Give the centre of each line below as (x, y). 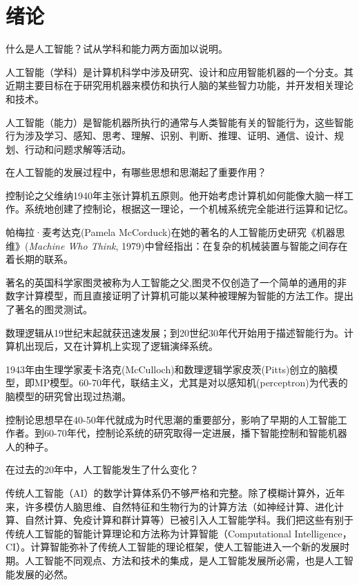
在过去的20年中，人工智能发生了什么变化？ (102, 469)
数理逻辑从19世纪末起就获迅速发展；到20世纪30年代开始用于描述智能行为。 (175, 332)
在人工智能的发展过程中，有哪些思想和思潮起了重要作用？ (136, 172)
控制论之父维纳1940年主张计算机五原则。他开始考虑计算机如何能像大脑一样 (175, 195)
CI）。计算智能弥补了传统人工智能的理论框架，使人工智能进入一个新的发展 (173, 547)
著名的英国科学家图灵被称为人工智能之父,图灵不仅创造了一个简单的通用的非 (176, 282)
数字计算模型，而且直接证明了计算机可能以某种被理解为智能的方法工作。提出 (179, 296)
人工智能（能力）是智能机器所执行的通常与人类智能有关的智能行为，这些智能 (179, 122)
